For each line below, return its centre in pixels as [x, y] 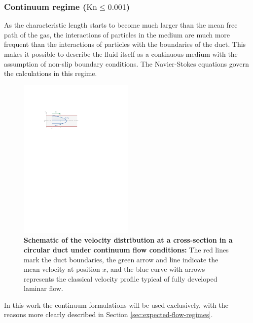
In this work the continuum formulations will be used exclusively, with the [116, 305]
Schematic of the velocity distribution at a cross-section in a [128, 240]
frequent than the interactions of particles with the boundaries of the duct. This [125, 44]
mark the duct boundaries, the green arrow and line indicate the [121, 259]
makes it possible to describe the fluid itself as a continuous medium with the [121, 54]
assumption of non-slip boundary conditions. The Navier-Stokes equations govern [126, 63]
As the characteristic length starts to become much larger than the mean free [121, 25]
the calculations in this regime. [51, 73]
